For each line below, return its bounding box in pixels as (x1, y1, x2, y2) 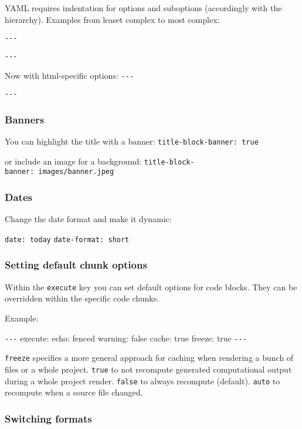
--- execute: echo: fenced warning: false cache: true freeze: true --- (5, 331, 247, 344)
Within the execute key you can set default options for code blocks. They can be (5, 280, 297, 293)
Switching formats (5, 411, 92, 425)
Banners (5, 112, 45, 126)
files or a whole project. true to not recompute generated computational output (5, 363, 292, 375)
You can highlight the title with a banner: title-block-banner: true (5, 135, 259, 148)
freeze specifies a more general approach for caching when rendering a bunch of (5, 351, 294, 364)
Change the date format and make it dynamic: (5, 213, 172, 225)
